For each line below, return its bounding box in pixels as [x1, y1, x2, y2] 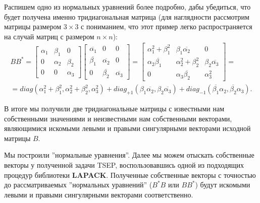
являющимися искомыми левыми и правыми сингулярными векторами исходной [4, 123, 251, 133]
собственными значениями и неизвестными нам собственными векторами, [4, 113, 232, 123]
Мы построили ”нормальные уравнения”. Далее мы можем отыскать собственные [4, 150, 254, 160]
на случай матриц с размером [4, 31, 94, 41]
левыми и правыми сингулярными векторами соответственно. [4, 189, 193, 199]
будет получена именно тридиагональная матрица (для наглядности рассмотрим [4, 11, 249, 22]
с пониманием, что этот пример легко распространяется [81, 21, 252, 32]
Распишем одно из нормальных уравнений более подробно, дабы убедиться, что [4, 2, 251, 12]
